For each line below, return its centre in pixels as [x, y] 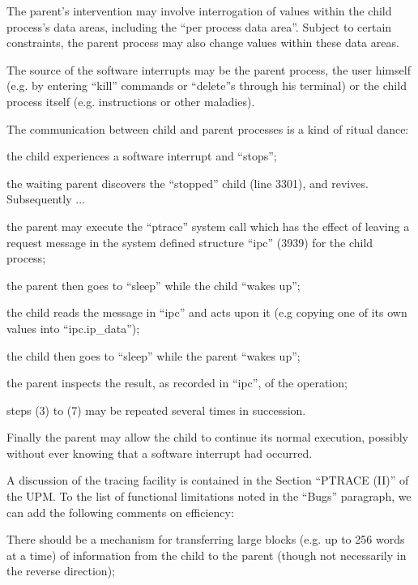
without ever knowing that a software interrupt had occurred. [160, 453]
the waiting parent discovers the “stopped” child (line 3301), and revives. [188, 183]
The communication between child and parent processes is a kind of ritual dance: [208, 128]
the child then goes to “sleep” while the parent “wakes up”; [154, 355]
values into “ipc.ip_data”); [73, 328]
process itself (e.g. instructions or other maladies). [131, 101]
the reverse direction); [61, 571]
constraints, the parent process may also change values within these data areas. [203, 43]
